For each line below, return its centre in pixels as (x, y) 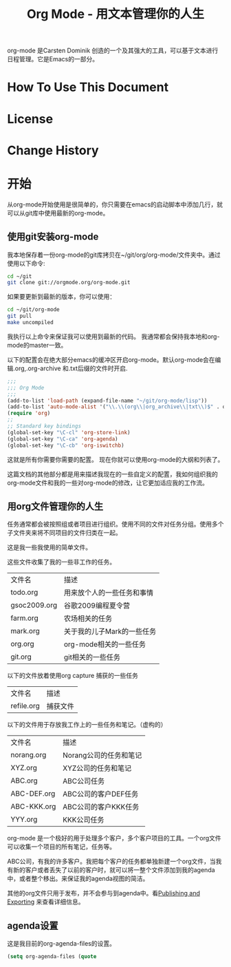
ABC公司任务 (84, 781)
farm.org (25, 618)
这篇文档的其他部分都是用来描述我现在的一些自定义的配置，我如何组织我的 (112, 474)
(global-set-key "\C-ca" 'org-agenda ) (63, 439)
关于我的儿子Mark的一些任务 (110, 632)
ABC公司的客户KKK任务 (101, 807)
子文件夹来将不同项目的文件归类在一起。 (64, 533)
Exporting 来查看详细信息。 (46, 902)
